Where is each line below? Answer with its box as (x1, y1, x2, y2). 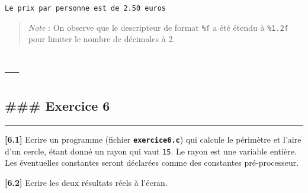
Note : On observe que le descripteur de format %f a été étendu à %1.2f (28, 21, 288, 33)
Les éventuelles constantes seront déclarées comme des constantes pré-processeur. (5, 156, 299, 169)
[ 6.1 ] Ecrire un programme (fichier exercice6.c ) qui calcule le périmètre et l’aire (5, 133, 301, 145)
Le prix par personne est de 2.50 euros (5, 4, 166, 12)
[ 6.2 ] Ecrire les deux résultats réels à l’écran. (5, 176, 168, 188)
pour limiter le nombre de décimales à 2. (28, 33, 175, 45)
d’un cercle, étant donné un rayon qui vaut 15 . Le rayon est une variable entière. (5, 144, 297, 157)
